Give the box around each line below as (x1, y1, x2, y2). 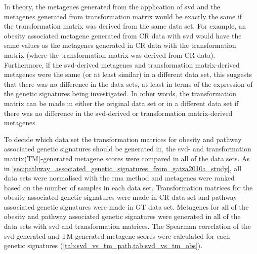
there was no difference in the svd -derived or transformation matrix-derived (4, 108, 233, 118)
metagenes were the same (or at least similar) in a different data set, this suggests (4, 69, 252, 79)
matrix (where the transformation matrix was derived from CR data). (4, 49, 215, 60)
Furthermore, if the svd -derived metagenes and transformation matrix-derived (4, 59, 240, 70)
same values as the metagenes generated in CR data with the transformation (4, 40, 236, 50)
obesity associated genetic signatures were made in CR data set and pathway (4, 192, 237, 202)
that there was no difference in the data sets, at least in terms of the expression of (4, 78, 253, 89)
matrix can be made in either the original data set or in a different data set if (4, 98, 239, 108)
